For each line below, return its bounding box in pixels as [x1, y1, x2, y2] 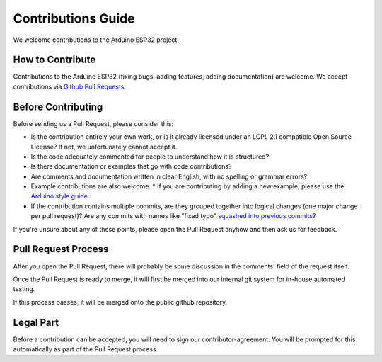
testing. [13, 285, 35, 293]
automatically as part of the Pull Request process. [13, 345, 158, 353]
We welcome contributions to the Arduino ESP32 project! [13, 35, 180, 44]
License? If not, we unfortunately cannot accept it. [30, 142, 178, 151]
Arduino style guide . [30, 192, 90, 200]
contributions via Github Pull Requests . [13, 82, 127, 91]
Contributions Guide [13, 11, 135, 26]
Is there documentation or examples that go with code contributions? [30, 162, 232, 171]
